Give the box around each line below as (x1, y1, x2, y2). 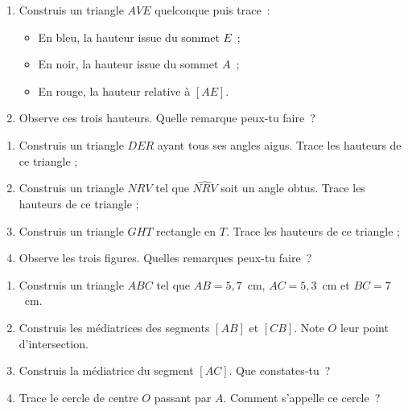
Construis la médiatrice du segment (19, 362, 194, 379)
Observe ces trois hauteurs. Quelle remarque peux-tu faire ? (19, 109, 315, 126)
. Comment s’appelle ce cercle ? (223, 388, 381, 405)
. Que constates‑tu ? (229, 362, 331, 379)
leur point (340, 319, 389, 335)
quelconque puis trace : (155, 2, 270, 18)
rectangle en (156, 222, 216, 239)
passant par (154, 388, 212, 405)
